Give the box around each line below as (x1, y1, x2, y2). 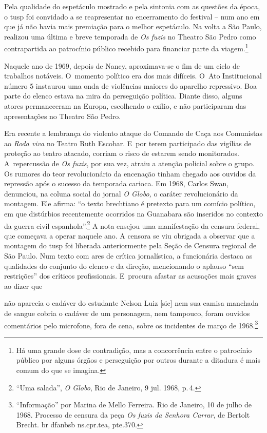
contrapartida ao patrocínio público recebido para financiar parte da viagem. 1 (4, 42, 249, 54)
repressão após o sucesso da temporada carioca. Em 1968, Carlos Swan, (4, 178, 229, 189)
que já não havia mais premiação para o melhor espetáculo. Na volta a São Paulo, (4, 21, 262, 32)
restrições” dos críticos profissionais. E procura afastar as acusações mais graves (4, 270, 256, 281)
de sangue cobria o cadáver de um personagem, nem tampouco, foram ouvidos (4, 307, 250, 318)
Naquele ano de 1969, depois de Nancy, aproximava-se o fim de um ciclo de (4, 60, 240, 71)
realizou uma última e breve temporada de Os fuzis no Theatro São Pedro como (4, 31, 256, 42)
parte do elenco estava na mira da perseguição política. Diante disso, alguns (4, 90, 242, 101)
